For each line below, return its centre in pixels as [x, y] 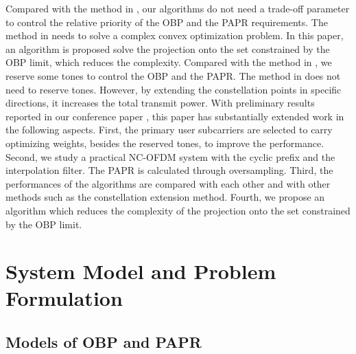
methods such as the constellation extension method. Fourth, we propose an [165, 197]
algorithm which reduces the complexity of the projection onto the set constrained [178, 210]
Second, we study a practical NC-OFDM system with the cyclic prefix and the [170, 156]
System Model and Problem [141, 271]
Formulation [64, 298]
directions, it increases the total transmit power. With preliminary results [160, 103]
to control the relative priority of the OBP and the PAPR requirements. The [167, 22]
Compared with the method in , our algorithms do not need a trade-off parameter [178, 8]
